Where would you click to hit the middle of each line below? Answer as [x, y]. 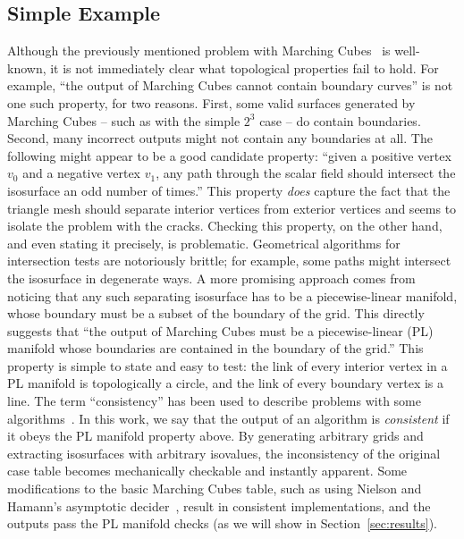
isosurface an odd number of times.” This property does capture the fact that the [229, 190]
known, [27, 67]
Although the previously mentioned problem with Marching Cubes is [199, 51]
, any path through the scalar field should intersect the [306, 173]
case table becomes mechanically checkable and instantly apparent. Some [207, 471]
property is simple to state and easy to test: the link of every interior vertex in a [228, 365]
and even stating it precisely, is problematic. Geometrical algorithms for [204, 243]
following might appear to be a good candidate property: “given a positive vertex [229, 155]
